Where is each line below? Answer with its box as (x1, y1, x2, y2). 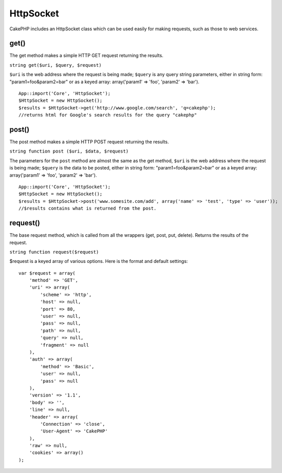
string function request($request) (9, 249, 99, 255)
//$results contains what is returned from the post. (18, 205, 156, 212)
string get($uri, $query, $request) (9, 62, 102, 68)
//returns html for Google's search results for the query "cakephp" (18, 112, 197, 118)
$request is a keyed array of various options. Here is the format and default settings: (9, 258, 188, 264)
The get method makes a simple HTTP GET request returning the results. (9, 52, 164, 59)
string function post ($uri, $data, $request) (9, 148, 129, 154)
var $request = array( (18, 270, 76, 276)
